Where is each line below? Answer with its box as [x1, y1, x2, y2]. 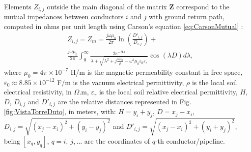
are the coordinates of [84, 135, 150, 146]
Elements [4, 1, 31, 11]
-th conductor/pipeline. [155, 135, 225, 146]
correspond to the [176, 1, 229, 11]
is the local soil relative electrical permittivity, [99, 87, 238, 97]
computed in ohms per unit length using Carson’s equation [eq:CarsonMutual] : [4, 21, 243, 31]
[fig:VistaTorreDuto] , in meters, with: [4, 106, 116, 117]
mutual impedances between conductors [4, 11, 124, 22]
